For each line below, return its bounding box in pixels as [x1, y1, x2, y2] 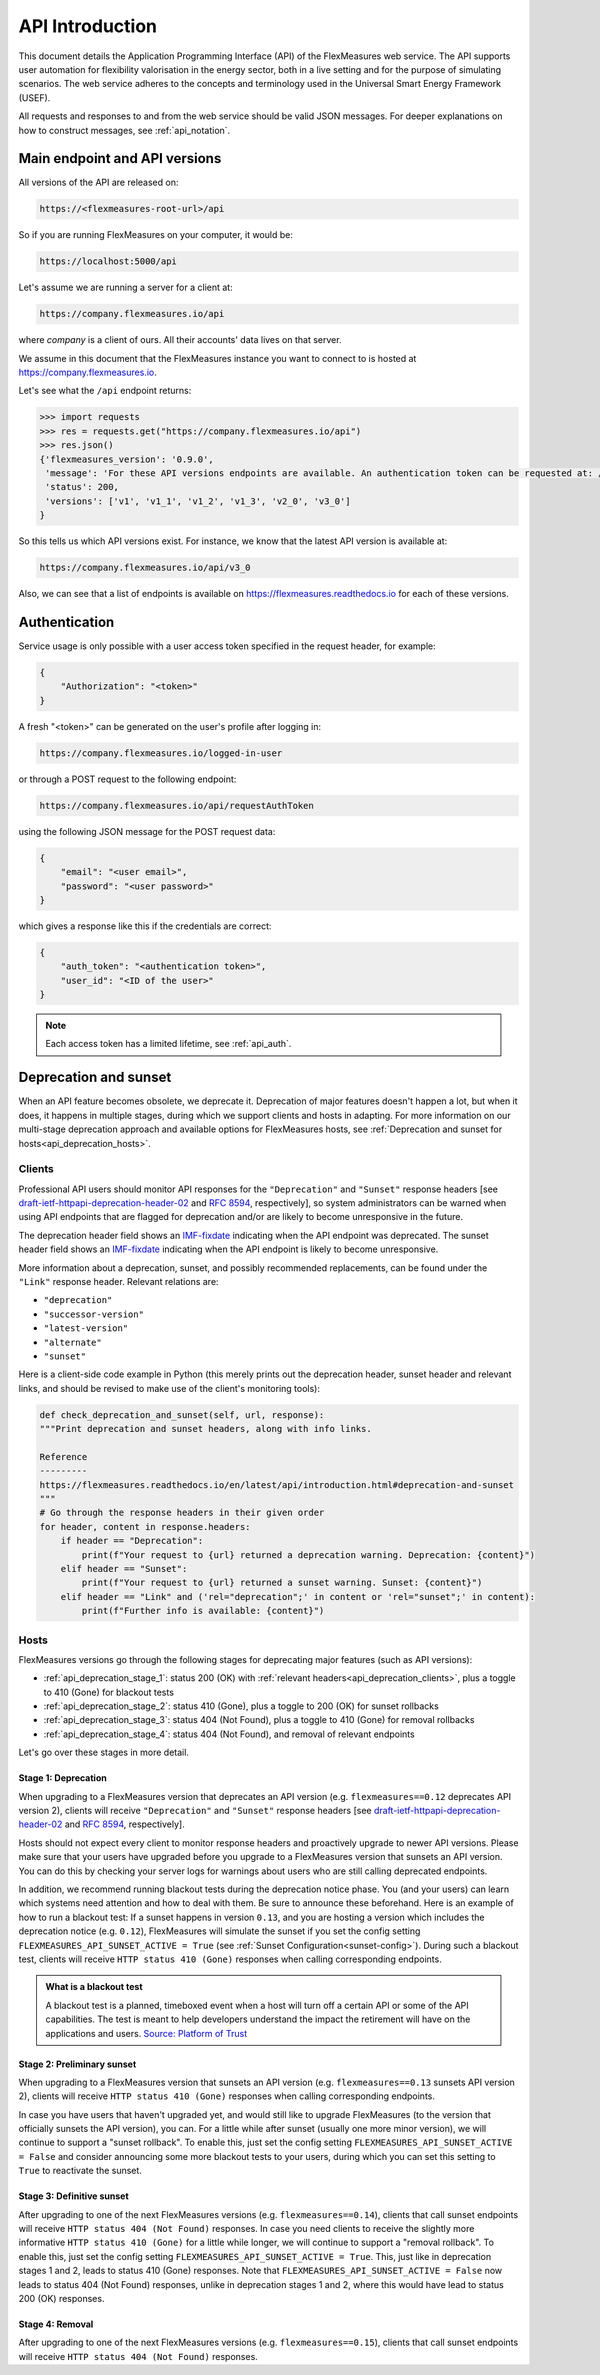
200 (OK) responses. [18, 2292, 105, 2304]
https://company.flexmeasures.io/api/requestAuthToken [39, 800, 314, 811]
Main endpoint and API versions [18, 150, 222, 167]
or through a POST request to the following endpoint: [18, 773, 237, 785]
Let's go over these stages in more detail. [18, 1746, 190, 1759]
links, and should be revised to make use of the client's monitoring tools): [18, 1382, 320, 1394]
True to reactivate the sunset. [18, 2165, 142, 2177]
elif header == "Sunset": [60, 1563, 188, 1574]
